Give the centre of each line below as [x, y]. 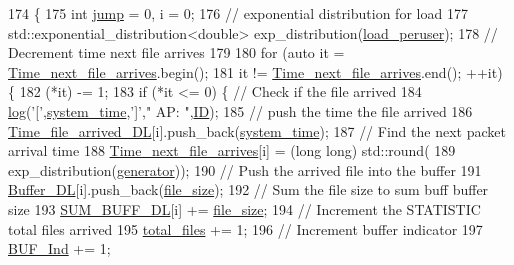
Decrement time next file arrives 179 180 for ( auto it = [176, 52]
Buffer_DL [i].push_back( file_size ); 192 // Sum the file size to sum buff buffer [248, 189]
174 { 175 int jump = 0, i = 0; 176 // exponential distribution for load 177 [238, 13]
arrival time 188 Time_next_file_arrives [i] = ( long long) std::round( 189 [232, 150]
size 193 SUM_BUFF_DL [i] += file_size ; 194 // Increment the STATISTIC [244, 208]
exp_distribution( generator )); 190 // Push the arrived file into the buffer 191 [245, 169]
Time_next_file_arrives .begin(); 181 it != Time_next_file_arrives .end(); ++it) [255, 71]
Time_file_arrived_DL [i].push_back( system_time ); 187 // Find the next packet [257, 130]
